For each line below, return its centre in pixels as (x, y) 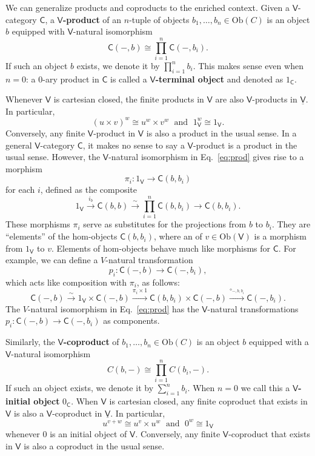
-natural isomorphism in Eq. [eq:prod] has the (113, 308)
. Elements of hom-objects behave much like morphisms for (161, 248)
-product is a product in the (245, 145)
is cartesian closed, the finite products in (129, 99)
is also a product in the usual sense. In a (221, 132)
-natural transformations (253, 308)
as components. (131, 320)
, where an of (178, 236)
